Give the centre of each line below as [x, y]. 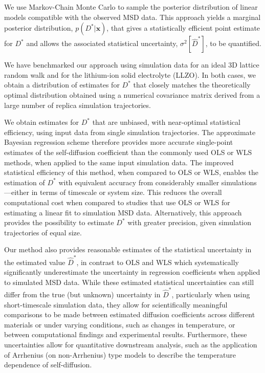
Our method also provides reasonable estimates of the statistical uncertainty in [128, 249]
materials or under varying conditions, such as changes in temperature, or [120, 324]
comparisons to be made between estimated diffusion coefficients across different [130, 314]
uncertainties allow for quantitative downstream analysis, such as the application [131, 345]
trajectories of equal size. [43, 232]
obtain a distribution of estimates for [62, 85]
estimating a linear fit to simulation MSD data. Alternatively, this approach [123, 212]
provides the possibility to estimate [59, 222]
